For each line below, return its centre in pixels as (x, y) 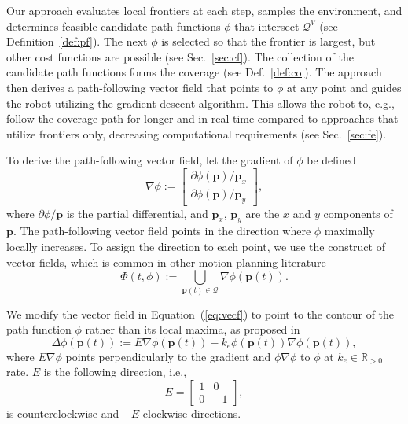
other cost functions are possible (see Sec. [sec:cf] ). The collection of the (180, 56)
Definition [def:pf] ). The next (77, 41)
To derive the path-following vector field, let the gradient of (150, 160)
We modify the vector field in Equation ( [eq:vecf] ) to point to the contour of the (200, 313)
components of (358, 213)
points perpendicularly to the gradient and (168, 356)
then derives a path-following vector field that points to (140, 87)
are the (263, 213)
